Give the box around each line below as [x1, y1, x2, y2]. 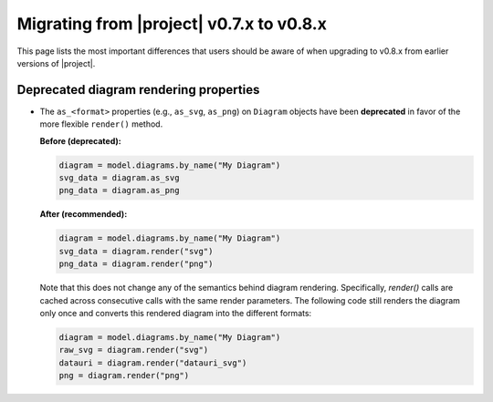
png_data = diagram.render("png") [58, 259, 214, 269]
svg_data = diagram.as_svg [58, 173, 180, 182]
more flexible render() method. [39, 119, 163, 129]
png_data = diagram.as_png [58, 185, 180, 196]
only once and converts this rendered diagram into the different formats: [39, 307, 312, 318]
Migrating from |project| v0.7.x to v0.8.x [16, 14, 328, 34]
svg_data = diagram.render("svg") [58, 246, 214, 256]
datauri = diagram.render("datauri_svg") [58, 357, 247, 368]
